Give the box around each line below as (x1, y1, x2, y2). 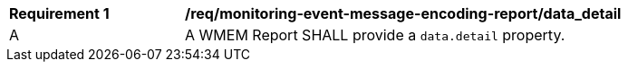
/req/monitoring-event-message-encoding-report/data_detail (185, 4, 622, 22)
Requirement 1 (9, 4, 110, 22)
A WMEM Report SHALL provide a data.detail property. (185, 26, 565, 44)
